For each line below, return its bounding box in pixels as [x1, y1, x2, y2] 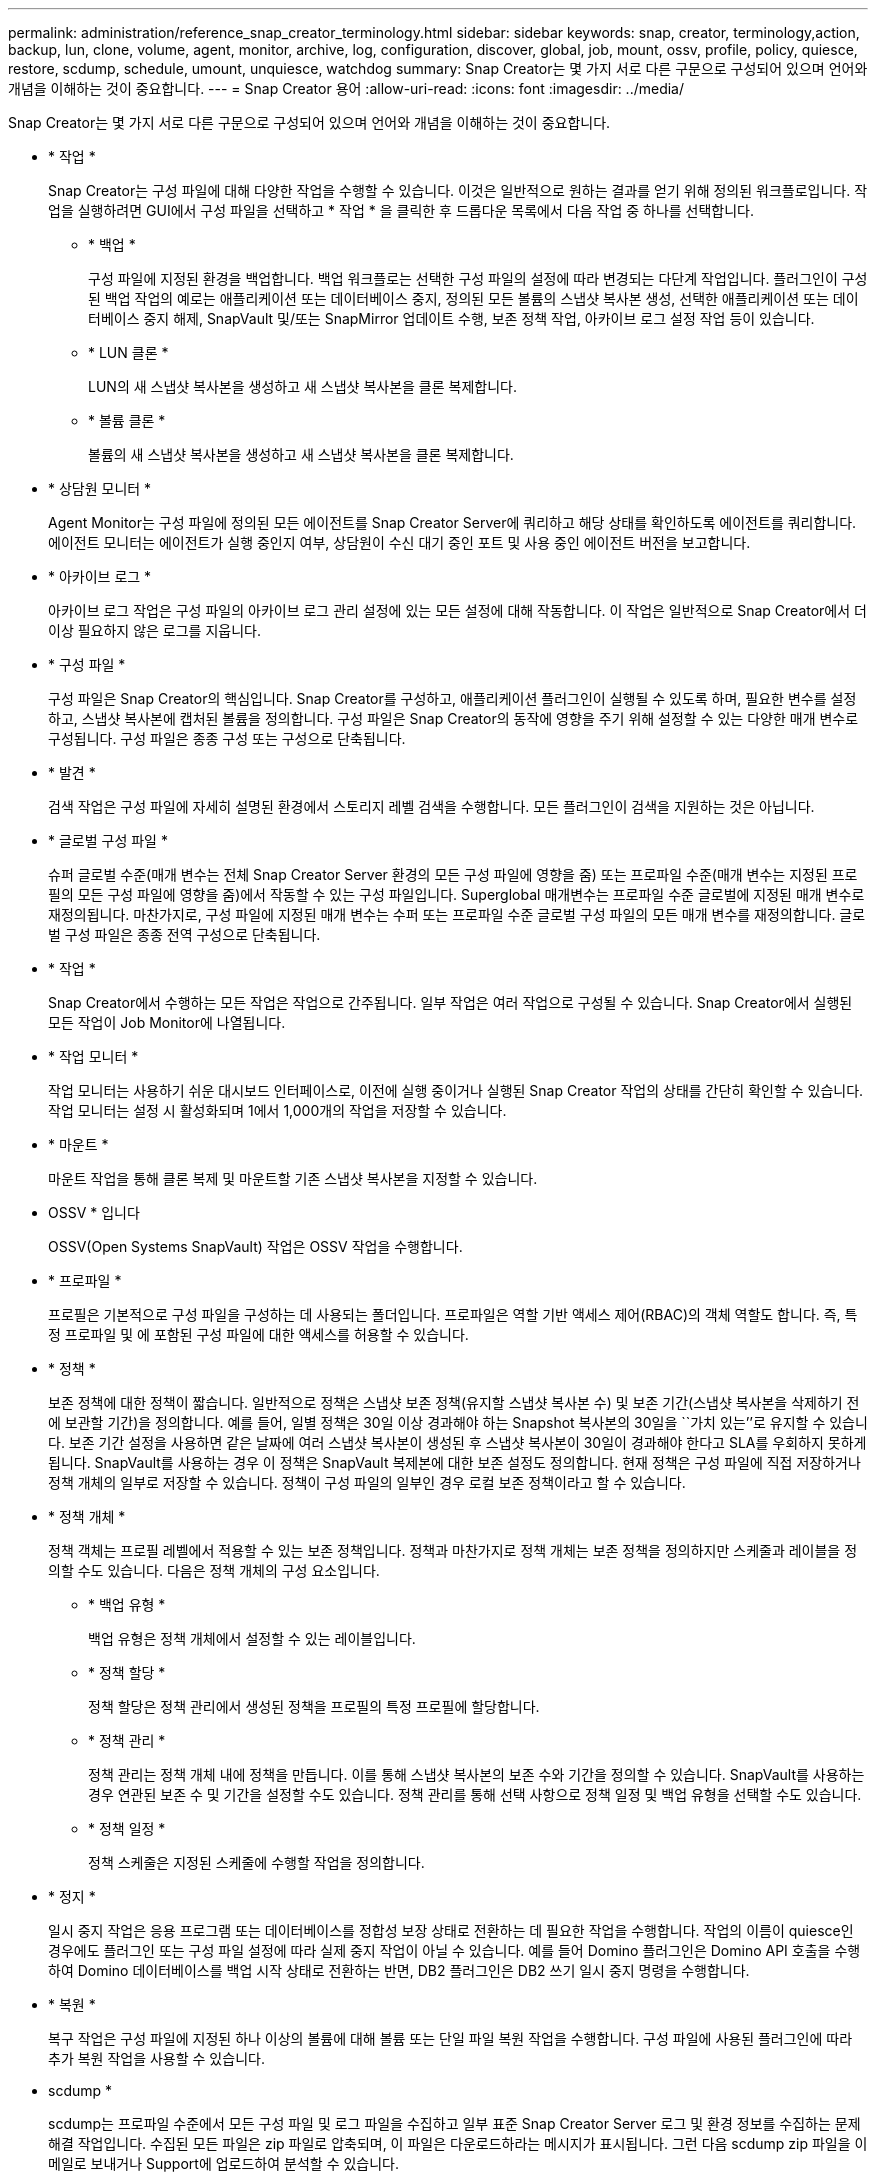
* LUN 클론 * [88, 344, 169, 361]
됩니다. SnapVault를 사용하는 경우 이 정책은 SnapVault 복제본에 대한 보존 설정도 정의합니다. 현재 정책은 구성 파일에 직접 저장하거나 [48, 1454, 861, 1471]
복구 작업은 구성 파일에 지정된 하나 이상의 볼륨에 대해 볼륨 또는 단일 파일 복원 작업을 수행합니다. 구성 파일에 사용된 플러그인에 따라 [48, 2030, 853, 2047]
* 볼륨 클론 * [88, 412, 166, 429]
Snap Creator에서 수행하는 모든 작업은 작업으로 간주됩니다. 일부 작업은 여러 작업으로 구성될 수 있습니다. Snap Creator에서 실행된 [48, 994, 853, 1011]
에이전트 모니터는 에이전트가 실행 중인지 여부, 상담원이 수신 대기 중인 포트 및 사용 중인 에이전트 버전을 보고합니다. [48, 534, 751, 551]
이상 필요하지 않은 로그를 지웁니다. [48, 622, 261, 639]
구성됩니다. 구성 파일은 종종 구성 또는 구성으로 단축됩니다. [48, 730, 406, 747]
